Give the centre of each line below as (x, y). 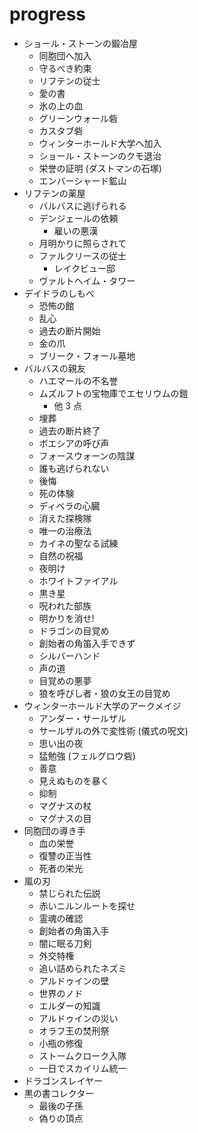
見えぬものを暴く (74, 780)
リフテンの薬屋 (54, 193)
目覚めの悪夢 (65, 680)
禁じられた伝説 (69, 893)
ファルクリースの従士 (82, 255)
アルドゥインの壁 (74, 980)
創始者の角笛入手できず (87, 643)
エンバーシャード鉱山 (82, 180)
